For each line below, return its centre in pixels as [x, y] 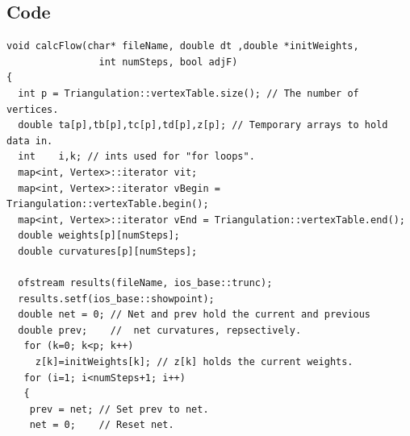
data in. [30, 141]
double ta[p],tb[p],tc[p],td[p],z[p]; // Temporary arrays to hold [203, 125]
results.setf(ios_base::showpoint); [116, 299]
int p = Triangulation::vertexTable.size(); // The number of [188, 93]
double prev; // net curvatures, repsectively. [160, 330]
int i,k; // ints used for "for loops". [136, 157]
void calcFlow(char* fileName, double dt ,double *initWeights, [183, 46]
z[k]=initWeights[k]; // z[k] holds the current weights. [194, 362]
